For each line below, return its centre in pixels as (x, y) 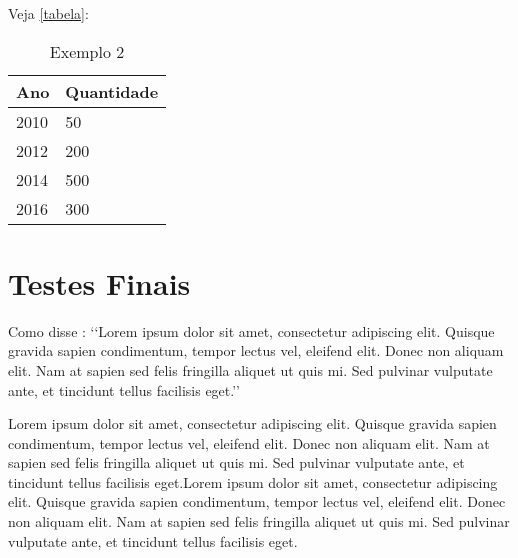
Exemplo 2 (87, 51)
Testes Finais (99, 282)
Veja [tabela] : (48, 13)
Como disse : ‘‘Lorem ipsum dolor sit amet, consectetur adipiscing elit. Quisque (251, 330)
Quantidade (112, 91)
